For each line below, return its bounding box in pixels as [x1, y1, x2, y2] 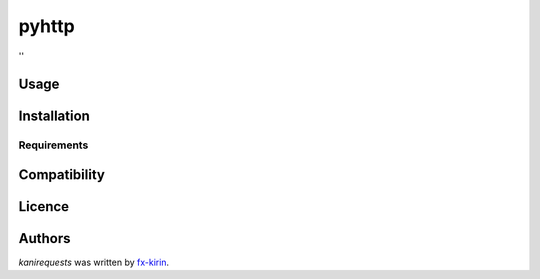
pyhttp [18, 15, 75, 37]
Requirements [18, 138, 89, 152]
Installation [18, 108, 90, 125]
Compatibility [18, 166, 105, 183]
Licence [18, 198, 70, 215]
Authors [18, 230, 71, 247]
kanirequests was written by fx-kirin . [18, 256, 170, 269]
